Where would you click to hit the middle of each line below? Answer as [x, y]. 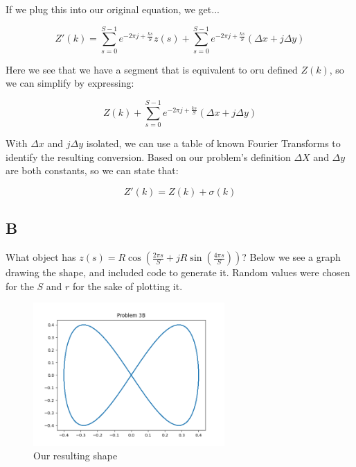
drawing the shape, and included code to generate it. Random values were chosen [178, 272]
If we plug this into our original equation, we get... [113, 9]
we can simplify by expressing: [70, 83]
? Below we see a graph [291, 257]
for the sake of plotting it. [128, 286]
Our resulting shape [75, 456]
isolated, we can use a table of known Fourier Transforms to [213, 143]
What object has [41, 257]
